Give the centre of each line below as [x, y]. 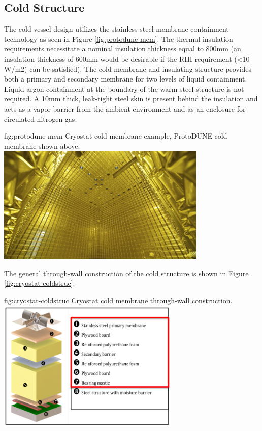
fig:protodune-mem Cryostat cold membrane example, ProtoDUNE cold [116, 136]
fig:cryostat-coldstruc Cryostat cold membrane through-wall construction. [118, 300]
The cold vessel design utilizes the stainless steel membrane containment [117, 29]
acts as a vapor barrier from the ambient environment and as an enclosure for [125, 108]
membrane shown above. [42, 145]
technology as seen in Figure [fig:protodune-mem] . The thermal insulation [119, 38]
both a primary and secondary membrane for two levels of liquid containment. [126, 79]
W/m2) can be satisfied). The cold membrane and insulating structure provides [128, 69]
